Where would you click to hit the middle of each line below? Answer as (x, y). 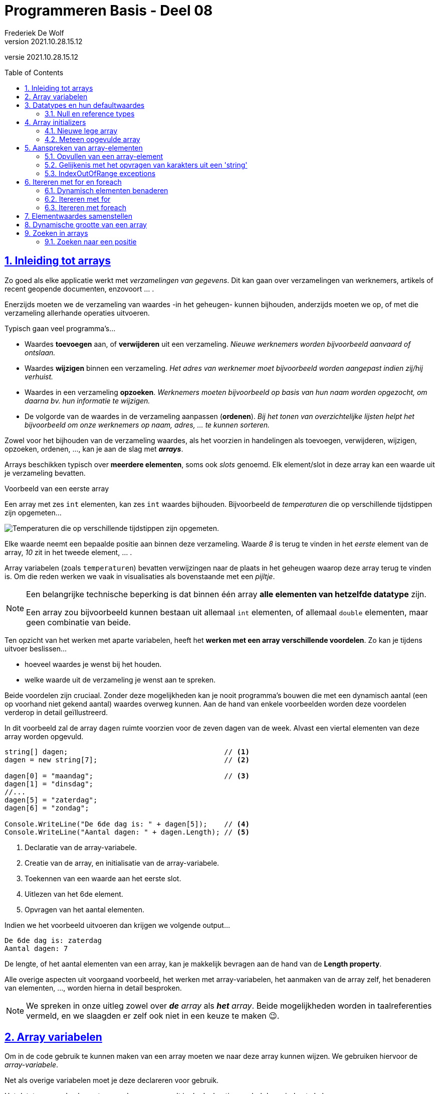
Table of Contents (34, 72)
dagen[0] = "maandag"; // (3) (127, 776)
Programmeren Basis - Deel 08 (109, 11)
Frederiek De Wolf (34, 33)
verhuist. (39, 376)
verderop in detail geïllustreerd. (56, 712)
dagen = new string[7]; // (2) (127, 760)
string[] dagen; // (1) (127, 751)
